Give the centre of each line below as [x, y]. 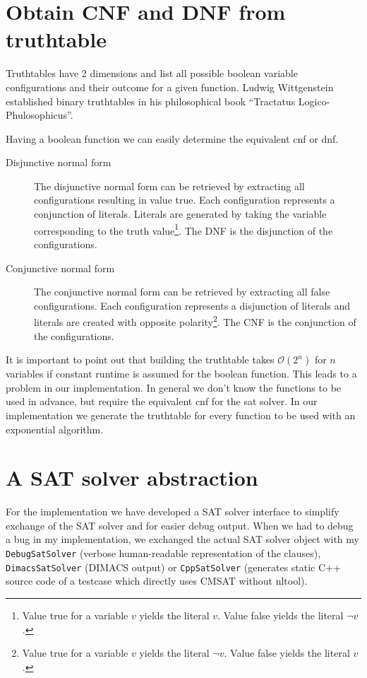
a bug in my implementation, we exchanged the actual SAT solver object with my [182, 539]
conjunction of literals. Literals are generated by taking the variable [180, 214]
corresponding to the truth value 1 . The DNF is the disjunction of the [183, 229]
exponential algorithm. [55, 429]
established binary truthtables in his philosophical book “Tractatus [151, 101]
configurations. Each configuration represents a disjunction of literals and [192, 305]
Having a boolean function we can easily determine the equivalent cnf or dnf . [172, 138]
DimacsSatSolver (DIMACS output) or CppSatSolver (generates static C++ [173, 567]
